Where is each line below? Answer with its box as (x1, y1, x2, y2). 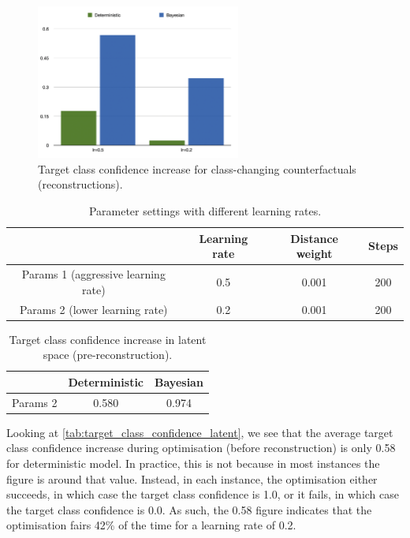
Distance (290, 230, 338, 246)
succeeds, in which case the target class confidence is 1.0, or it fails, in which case (6, 486, 399, 503)
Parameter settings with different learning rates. (88, 203, 322, 219)
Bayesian (155, 373, 203, 390)
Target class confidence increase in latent (9, 331, 207, 347)
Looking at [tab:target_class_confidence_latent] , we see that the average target (6, 424, 393, 440)
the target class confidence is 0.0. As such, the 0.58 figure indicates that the (6, 501, 372, 517)
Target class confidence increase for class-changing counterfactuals (38, 160, 356, 177)
